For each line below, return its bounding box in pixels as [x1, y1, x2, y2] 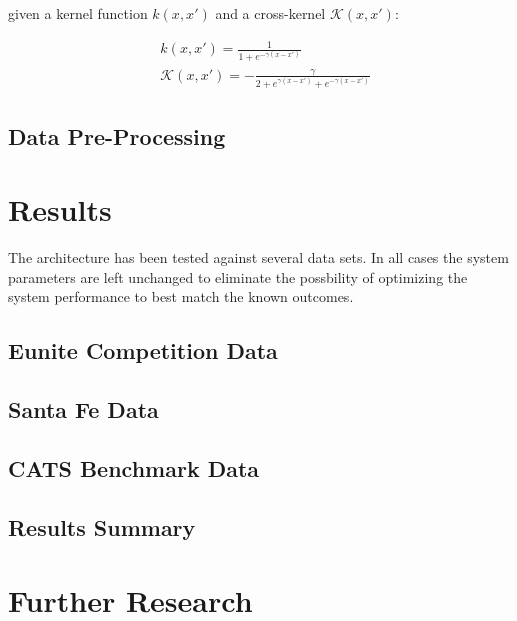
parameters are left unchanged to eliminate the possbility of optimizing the [8, 266, 468, 287]
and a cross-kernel [215, 3, 326, 23]
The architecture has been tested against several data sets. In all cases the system [8, 247, 509, 268]
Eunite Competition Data [8, 335, 278, 366]
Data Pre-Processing [8, 120, 226, 151]
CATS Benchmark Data [8, 452, 260, 483]
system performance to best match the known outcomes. [8, 286, 354, 307]
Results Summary [8, 511, 196, 542]
